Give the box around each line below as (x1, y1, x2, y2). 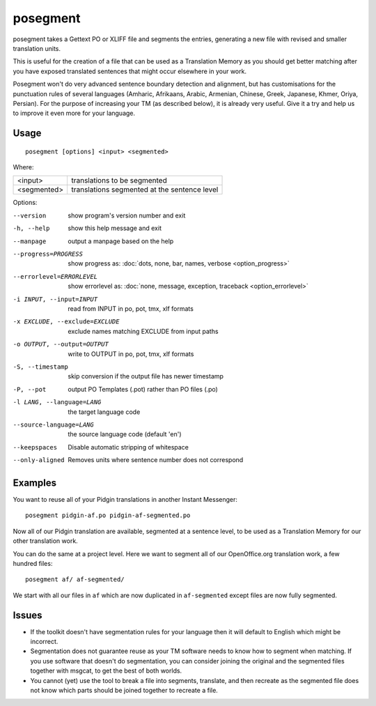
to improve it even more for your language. (13, 109, 136, 118)
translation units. (13, 44, 61, 52)
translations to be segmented (70, 176, 167, 185)
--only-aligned (13, 456, 65, 464)
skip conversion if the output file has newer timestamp (68, 372, 224, 381)
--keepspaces (13, 443, 58, 451)
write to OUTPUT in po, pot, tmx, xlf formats (68, 349, 194, 358)
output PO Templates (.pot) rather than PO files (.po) (68, 385, 219, 393)
